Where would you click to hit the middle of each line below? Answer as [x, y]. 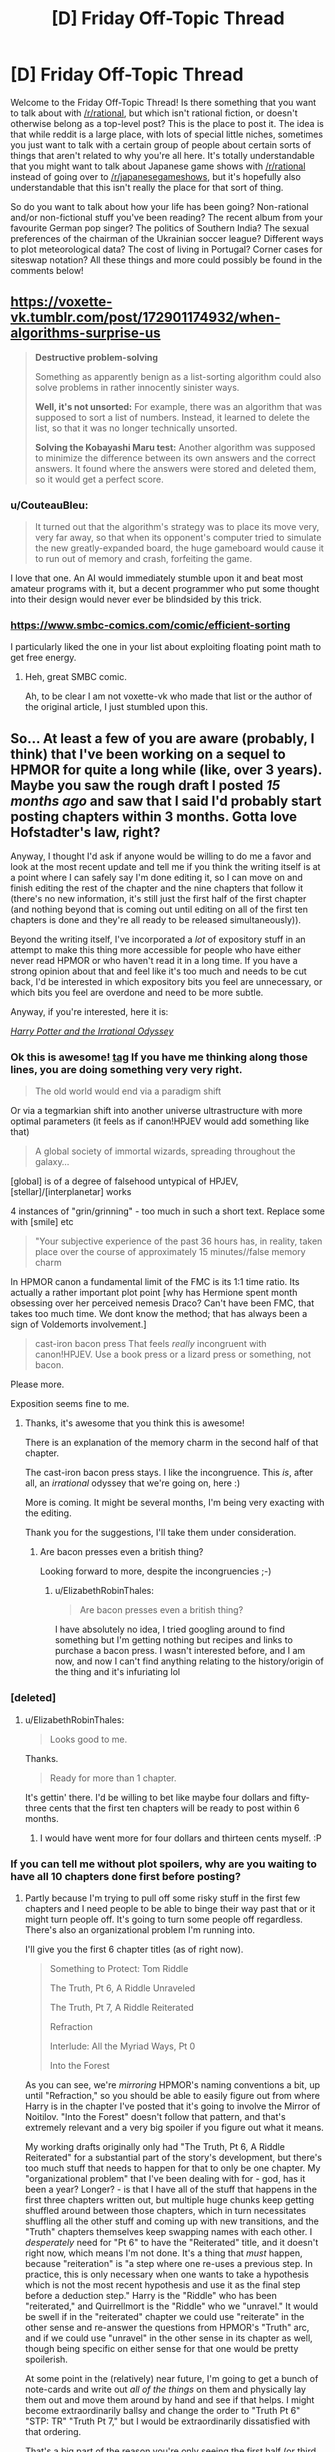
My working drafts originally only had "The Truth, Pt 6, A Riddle [154, 2147]
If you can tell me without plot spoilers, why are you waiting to [163, 1864]
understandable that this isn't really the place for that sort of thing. [147, 187]
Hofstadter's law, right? [85, 832]
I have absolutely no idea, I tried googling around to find [169, 1629]
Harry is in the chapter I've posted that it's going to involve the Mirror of [172, 2106]
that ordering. [53, 2432]
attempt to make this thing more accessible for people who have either [156, 950]
